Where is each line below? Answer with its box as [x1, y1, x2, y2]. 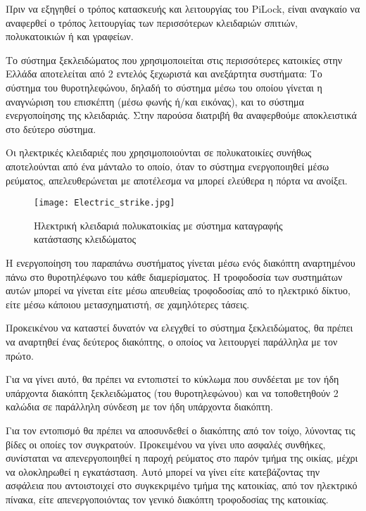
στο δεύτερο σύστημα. [6, 121, 96, 136]
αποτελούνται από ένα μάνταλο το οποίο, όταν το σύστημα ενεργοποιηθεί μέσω [6, 158, 329, 173]
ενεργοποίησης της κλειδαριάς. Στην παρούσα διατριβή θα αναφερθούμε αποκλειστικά [6, 108, 357, 122]
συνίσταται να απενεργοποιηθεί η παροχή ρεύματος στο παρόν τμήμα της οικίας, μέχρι [6, 450, 358, 465]
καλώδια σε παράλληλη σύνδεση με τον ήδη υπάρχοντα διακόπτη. [6, 399, 273, 414]
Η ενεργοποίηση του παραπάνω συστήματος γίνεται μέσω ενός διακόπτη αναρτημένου [6, 255, 355, 270]
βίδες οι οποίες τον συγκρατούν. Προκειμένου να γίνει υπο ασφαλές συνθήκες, [6, 436, 326, 451]
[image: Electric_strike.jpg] [34, 198, 175, 208]
